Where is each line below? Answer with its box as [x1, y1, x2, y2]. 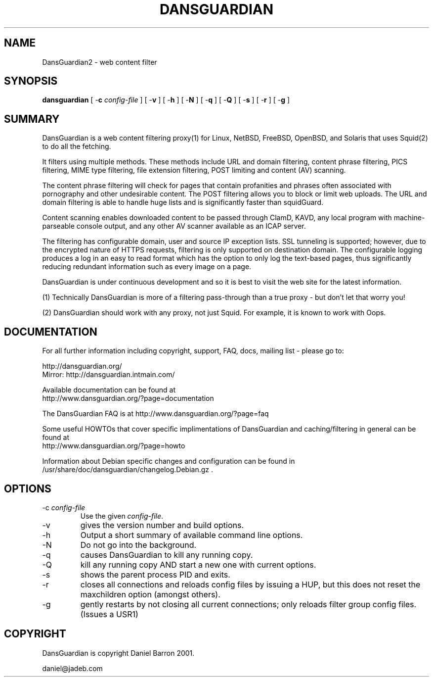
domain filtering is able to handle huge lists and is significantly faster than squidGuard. [42, 198, 323, 207]
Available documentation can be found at [42, 386, 176, 394]
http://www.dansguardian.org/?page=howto [42, 441, 185, 450]
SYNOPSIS [4, 75, 58, 88]
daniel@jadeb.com [42, 664, 103, 673]
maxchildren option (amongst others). [80, 589, 220, 599]
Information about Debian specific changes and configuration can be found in [42, 457, 295, 466]
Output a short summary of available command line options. [80, 530, 303, 540]
